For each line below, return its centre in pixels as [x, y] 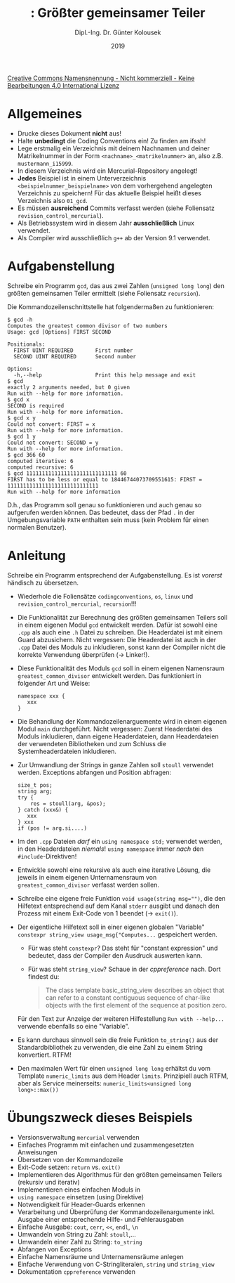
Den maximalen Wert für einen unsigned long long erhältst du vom [114, 1068]
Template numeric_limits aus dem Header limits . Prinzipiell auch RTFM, [123, 1076]
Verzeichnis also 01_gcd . [52, 200]
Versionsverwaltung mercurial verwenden [78, 1137]
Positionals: [26, 344]
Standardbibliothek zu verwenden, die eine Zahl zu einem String [110, 1047]
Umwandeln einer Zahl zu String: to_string [80, 1242]
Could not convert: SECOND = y [53, 443]
